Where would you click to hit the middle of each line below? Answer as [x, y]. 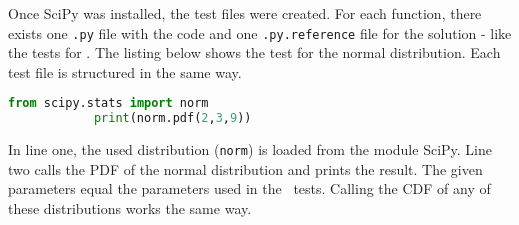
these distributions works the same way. [130, 208]
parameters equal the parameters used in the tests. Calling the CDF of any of [249, 188]
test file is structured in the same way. [125, 71]
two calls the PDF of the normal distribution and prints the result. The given [245, 168]
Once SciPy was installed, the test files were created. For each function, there [245, 13]
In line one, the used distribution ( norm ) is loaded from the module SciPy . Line [250, 149]
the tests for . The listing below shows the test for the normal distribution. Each [254, 52]
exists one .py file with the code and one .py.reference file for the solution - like [260, 32]
